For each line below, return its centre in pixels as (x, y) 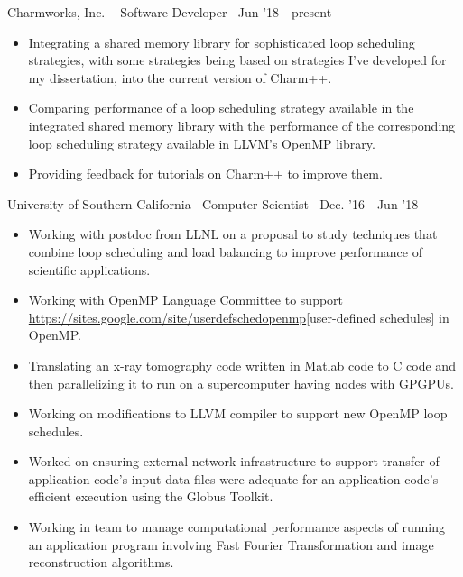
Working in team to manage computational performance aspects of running (236, 527)
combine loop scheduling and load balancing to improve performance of (225, 251)
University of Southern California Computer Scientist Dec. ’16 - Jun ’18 (213, 203)
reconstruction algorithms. (101, 562)
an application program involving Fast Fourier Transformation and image (231, 544)
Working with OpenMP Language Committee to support (186, 300)
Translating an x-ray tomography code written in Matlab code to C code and (242, 365)
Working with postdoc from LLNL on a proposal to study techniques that (233, 234)
